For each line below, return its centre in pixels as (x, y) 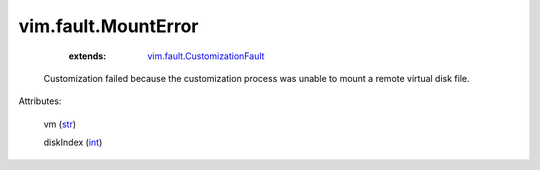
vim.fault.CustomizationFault (206, 56)
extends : (87, 56)
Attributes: (40, 101)
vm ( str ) (60, 124)
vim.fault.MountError (108, 26)
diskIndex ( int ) (73, 142)
